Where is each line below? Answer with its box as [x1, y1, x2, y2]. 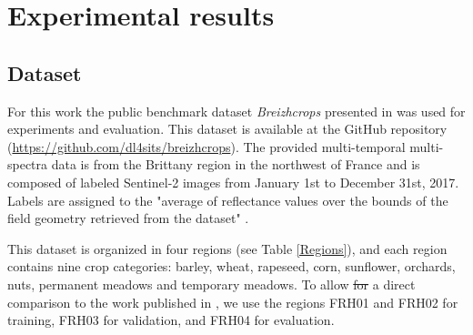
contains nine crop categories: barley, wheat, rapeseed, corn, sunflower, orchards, [7, 257, 456, 276]
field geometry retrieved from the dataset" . [7, 208, 249, 228]
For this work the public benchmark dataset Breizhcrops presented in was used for [7, 101, 466, 120]
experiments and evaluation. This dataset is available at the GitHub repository [7, 119, 448, 138]
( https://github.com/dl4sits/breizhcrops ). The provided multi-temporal [7, 137, 406, 156]
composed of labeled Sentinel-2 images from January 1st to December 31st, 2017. [7, 172, 459, 191]
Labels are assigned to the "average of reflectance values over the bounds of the [7, 190, 448, 209]
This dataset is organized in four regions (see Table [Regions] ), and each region [7, 239, 448, 258]
